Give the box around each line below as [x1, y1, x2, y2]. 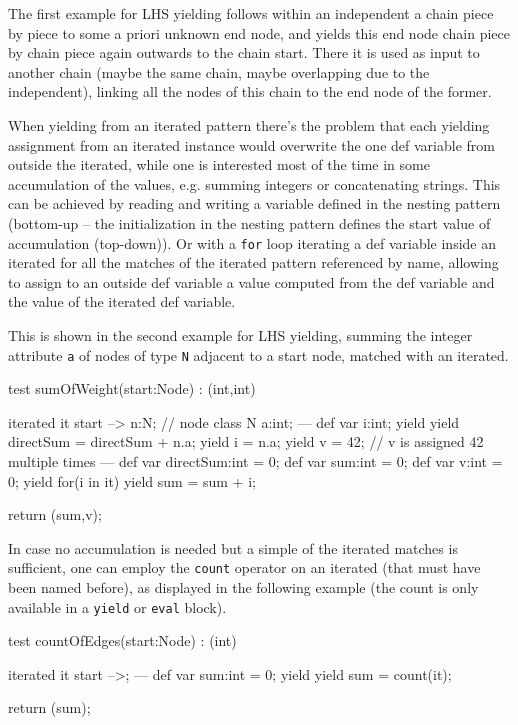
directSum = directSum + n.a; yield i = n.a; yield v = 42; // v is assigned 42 [8, 431, 484, 452]
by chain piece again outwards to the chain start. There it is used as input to [8, 42, 480, 63]
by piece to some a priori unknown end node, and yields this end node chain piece [8, 22, 510, 43]
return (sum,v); [8, 504, 102, 525]
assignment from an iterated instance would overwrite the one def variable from [8, 134, 495, 155]
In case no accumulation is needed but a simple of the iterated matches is [8, 537, 458, 558]
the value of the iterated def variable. [8, 291, 236, 312]
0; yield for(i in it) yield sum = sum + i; [8, 470, 256, 491]
